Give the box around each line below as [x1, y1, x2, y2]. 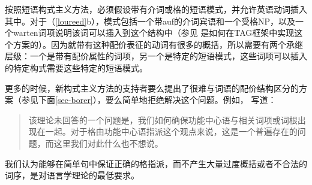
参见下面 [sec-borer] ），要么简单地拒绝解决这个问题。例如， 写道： [21, 93, 277, 106]
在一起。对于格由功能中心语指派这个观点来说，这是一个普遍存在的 [37, 125, 298, 138]
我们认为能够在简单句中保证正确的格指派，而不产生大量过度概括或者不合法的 [5, 157, 307, 169]
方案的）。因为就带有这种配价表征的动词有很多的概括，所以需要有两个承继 [13, 38, 303, 50]
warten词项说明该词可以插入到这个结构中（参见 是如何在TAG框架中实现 [13, 26, 295, 39]
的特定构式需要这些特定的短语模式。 [5, 61, 148, 74]
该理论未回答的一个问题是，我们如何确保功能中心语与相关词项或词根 [28, 113, 298, 126]
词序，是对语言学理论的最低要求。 [5, 169, 139, 181]
